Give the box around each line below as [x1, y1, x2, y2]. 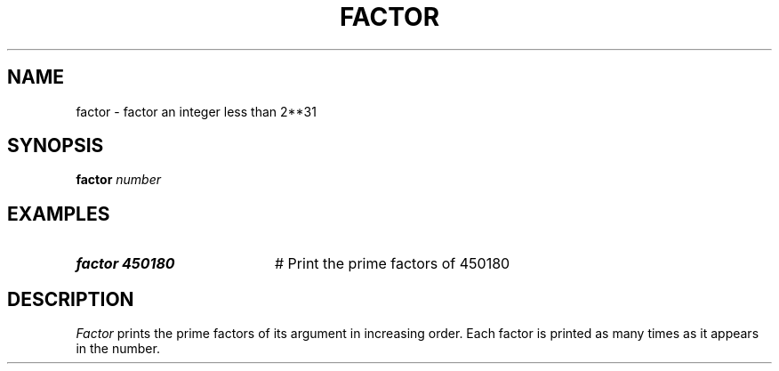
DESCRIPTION [7, 287, 134, 311]
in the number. [76, 341, 160, 357]
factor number [76, 172, 162, 188]
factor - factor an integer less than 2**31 [76, 103, 317, 119]
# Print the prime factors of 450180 [274, 254, 510, 273]
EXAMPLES [7, 202, 110, 225]
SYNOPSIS [7, 134, 104, 157]
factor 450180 [76, 254, 175, 273]
